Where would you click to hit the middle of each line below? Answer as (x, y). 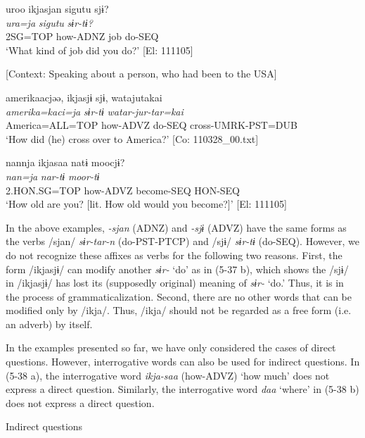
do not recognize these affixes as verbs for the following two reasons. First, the (174, 255)
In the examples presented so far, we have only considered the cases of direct (171, 348)
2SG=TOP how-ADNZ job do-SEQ (82, 36)
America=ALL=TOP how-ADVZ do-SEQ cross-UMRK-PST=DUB (152, 125)
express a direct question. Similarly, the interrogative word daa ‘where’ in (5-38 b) (182, 389)
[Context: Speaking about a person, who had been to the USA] (141, 74)
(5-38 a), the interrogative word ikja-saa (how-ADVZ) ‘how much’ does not (168, 375)
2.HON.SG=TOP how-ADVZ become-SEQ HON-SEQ (123, 190)
